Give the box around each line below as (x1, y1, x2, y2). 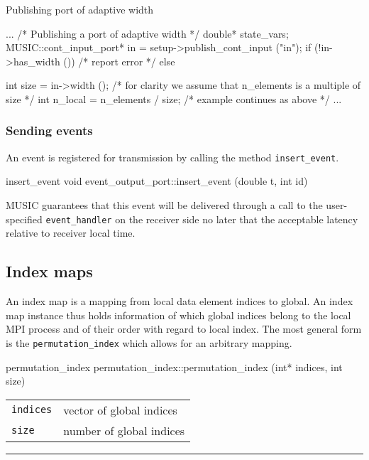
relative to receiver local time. (6, 225, 136, 240)
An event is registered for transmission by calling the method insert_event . (6, 149, 339, 164)
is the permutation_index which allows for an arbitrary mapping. (6, 335, 292, 350)
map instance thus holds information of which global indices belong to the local (6, 307, 351, 322)
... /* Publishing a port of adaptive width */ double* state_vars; (6, 26, 289, 41)
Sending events (6, 122, 93, 139)
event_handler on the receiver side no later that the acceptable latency (45, 211, 358, 226)
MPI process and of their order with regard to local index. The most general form (6, 321, 362, 336)
